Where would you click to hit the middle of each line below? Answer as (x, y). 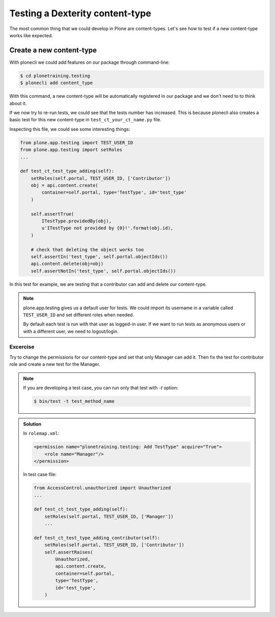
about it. (18, 103)
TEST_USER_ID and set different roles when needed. (79, 315)
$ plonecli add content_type (57, 83)
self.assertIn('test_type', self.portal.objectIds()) (99, 257)
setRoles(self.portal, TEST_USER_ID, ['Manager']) (109, 516)
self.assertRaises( (69, 552)
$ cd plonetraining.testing (55, 76)
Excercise (22, 347)
